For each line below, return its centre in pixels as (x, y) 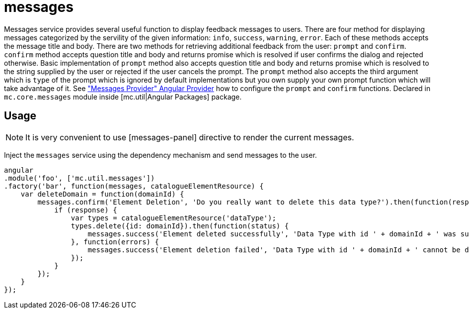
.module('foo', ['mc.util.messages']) (79, 178)
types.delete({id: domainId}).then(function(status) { (180, 226)
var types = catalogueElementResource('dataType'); (173, 218)
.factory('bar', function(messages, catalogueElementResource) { (134, 186)
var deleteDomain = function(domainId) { (102, 194)
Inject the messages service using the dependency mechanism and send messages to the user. (160, 155)
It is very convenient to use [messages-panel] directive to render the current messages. (190, 137)
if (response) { (86, 210)
